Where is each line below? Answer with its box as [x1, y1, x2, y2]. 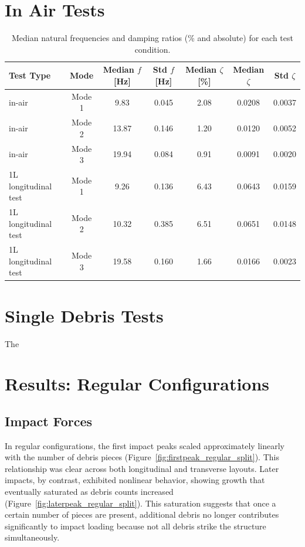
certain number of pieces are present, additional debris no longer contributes [5, 508, 279, 521]
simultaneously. [5, 531, 60, 543]
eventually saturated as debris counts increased [5, 485, 174, 498]
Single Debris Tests [5, 303, 164, 327]
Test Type [9, 69, 51, 81]
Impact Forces [5, 412, 93, 430]
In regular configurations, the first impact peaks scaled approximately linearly [5, 439, 284, 451]
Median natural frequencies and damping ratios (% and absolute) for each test [12, 32, 293, 44]
